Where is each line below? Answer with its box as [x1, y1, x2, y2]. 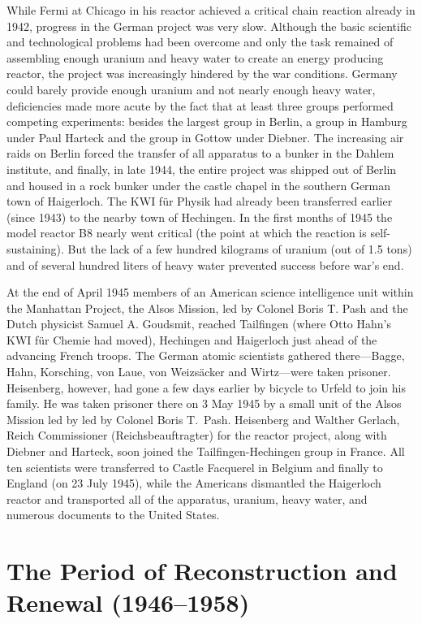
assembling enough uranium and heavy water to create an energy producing [6, 49, 384, 66]
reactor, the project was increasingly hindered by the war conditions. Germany [6, 65, 398, 82]
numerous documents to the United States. [6, 506, 220, 523]
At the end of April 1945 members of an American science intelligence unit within [6, 284, 414, 301]
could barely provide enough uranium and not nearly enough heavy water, [6, 80, 376, 97]
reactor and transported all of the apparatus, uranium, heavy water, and [6, 490, 368, 507]
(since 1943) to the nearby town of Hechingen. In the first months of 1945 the [6, 208, 393, 225]
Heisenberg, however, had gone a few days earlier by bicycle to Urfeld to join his [6, 379, 406, 396]
